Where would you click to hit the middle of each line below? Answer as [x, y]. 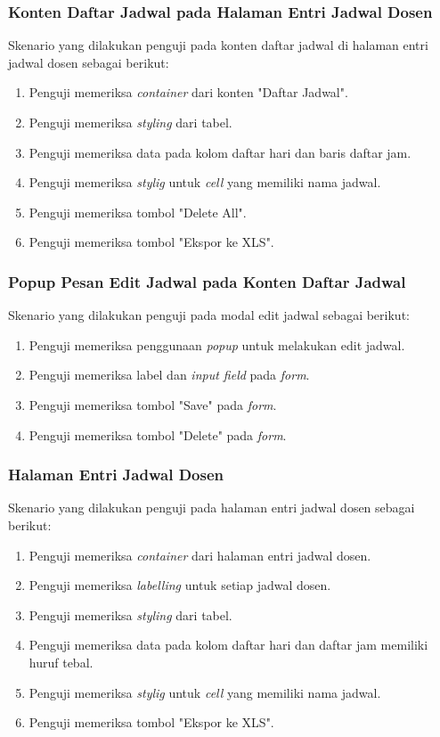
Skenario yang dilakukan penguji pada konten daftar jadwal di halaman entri [218, 45]
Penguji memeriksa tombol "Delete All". [138, 212]
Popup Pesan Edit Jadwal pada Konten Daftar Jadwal [207, 281]
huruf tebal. [61, 662]
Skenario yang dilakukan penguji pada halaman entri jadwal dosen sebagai [212, 508]
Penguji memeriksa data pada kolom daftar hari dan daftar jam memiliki [228, 645]
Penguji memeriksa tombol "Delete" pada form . [158, 434]
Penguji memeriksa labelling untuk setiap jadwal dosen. [180, 585]
